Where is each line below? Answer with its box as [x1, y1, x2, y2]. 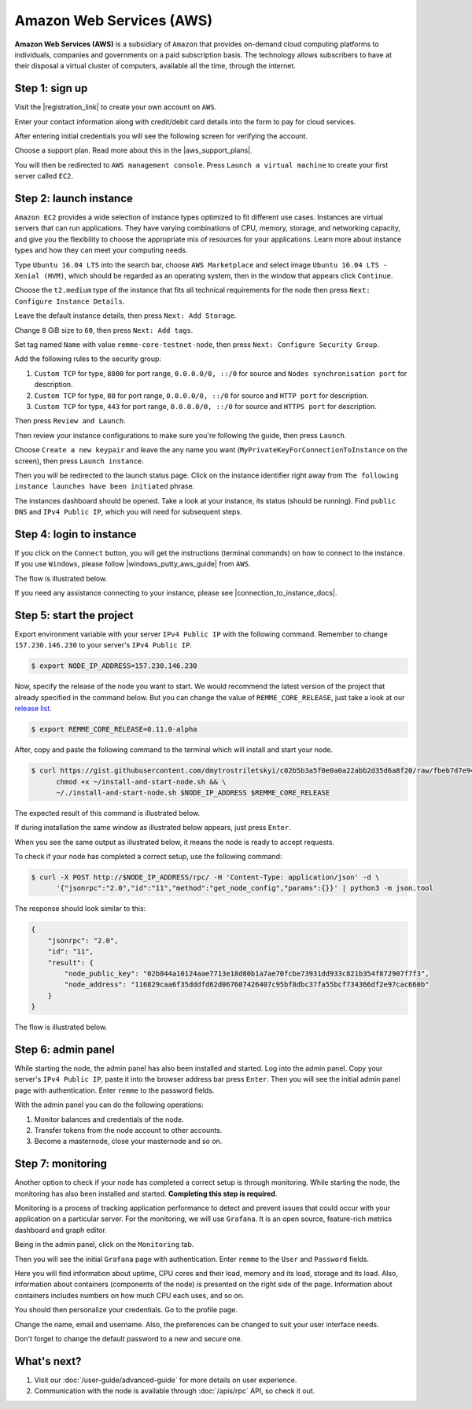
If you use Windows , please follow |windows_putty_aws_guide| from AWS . [14, 559, 251, 569]
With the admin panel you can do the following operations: [14, 1100, 204, 1109]
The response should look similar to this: [14, 904, 146, 913]
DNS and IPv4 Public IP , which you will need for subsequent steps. [14, 507, 243, 517]
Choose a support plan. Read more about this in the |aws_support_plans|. [14, 146, 253, 155]
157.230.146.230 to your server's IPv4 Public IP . [14, 640, 193, 650]
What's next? [14, 1354, 82, 1368]
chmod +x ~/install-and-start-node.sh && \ [56, 777, 227, 786]
